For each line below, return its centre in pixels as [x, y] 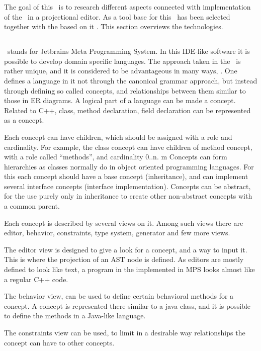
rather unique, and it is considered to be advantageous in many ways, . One [121, 71]
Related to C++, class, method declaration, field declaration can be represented [127, 110]
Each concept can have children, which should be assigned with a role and [118, 137]
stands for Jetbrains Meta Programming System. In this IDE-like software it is [128, 51]
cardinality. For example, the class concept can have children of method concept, [128, 147]
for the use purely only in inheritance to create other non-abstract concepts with [128, 196]
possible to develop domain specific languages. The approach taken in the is [122, 61]
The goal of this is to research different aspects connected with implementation [127, 7]
